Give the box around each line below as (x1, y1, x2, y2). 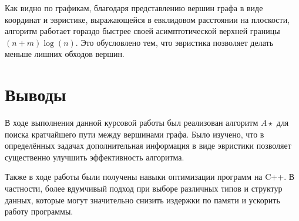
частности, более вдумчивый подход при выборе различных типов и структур (5, 182, 283, 195)
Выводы (5, 82, 66, 106)
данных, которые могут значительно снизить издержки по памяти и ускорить (5, 193, 280, 206)
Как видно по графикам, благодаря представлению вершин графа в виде (5, 2, 263, 14)
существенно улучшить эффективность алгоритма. (5, 150, 184, 163)
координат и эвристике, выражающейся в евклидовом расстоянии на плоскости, (5, 13, 290, 25)
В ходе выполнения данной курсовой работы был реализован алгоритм (5, 116, 258, 129)
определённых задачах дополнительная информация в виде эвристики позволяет (5, 139, 291, 152)
